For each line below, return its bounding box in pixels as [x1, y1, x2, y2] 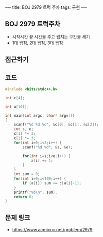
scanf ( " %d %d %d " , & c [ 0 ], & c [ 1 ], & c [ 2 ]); [14, 122, 99, 127]
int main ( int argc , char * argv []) [5, 113, 75, 118]
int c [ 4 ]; [5, 95, 25, 100]
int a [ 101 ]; [5, 104, 29, 109]
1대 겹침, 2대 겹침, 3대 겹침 [12, 40, 63, 46]
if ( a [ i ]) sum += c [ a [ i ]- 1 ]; [22, 181, 82, 185]
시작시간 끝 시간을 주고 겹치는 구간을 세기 [12, 34, 90, 39]
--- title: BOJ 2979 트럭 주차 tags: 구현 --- [5, 4, 87, 10]
